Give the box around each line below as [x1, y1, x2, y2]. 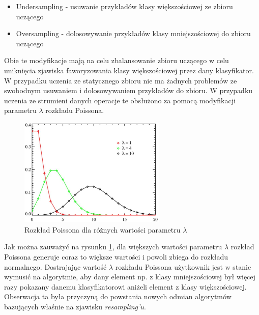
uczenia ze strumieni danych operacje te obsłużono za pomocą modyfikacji [4, 95, 236, 105]
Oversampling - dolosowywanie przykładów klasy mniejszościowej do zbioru [16, 28, 251, 39]
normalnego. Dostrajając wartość [4, 261, 107, 272]
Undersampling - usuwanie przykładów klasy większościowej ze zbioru [16, 1, 233, 11]
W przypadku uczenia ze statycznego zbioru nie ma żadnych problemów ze [4, 75, 237, 85]
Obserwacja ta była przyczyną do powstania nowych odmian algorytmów [4, 291, 232, 302]
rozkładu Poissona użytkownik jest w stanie [115, 261, 251, 272]
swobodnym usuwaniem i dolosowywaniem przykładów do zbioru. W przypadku [4, 85, 253, 96]
